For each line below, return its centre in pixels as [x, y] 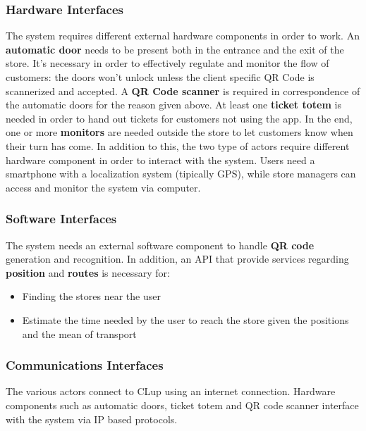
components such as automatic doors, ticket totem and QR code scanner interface [182, 405]
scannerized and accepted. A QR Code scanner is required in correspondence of [183, 90]
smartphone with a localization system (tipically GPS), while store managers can [181, 174]
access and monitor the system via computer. [103, 187]
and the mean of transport [79, 333]
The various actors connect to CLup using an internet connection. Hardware [171, 391]
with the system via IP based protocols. [92, 419]
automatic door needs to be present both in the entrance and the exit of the [175, 49]
